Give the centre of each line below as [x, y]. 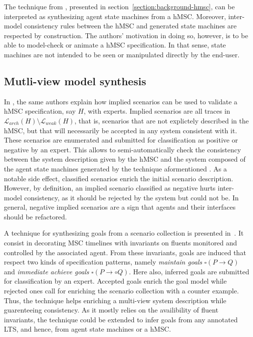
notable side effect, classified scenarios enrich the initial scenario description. [119, 178]
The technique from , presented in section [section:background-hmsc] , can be [119, 6]
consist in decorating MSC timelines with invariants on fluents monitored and [121, 243]
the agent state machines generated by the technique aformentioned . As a [115, 168]
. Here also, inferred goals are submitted [189, 271]
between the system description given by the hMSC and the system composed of [125, 159]
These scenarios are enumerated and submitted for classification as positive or [121, 140]
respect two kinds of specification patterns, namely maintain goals [103, 262]
